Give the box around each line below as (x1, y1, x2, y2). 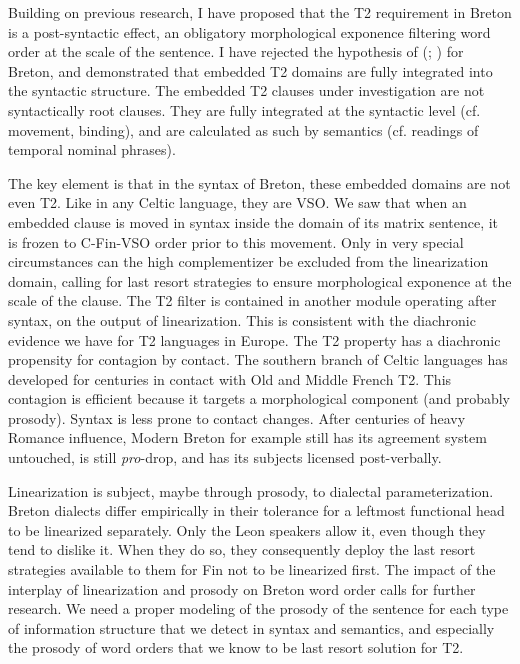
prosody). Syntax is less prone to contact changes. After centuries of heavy (8, 407, 466, 428)
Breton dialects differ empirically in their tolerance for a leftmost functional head (8, 500, 505, 521)
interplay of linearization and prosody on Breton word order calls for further (8, 578, 476, 599)
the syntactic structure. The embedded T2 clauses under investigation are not (8, 80, 485, 101)
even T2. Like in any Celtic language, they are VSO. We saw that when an (8, 192, 467, 213)
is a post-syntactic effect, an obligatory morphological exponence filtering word (8, 21, 491, 42)
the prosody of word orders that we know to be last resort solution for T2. (8, 637, 464, 658)
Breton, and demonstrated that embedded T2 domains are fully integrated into (8, 60, 493, 81)
